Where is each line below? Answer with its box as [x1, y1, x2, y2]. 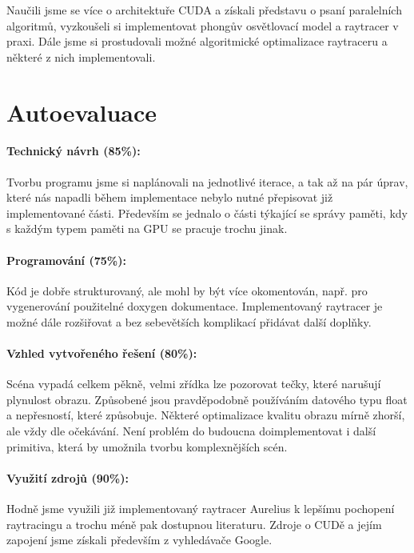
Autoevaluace [6, 95, 157, 128]
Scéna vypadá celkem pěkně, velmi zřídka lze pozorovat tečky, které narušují [6, 375, 381, 392]
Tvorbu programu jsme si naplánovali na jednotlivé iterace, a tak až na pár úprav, [6, 173, 408, 190]
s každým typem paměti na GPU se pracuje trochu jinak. [6, 220, 288, 237]
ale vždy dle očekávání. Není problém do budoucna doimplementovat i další [6, 423, 376, 439]
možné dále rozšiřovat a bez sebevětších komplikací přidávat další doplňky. [6, 313, 372, 330]
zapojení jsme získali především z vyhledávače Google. [6, 531, 273, 548]
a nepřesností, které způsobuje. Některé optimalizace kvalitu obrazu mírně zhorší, [6, 407, 405, 423]
